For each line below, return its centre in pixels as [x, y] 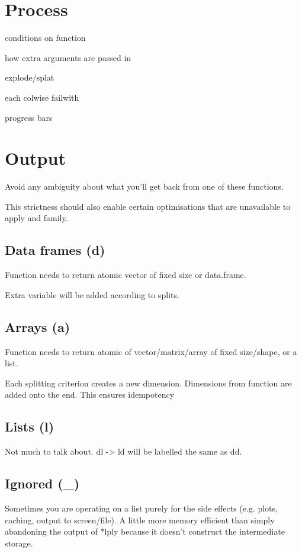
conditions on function [45, 38]
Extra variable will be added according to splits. [92, 294]
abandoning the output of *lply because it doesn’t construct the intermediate [145, 531]
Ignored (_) [42, 483]
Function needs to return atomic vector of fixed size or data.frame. [126, 275]
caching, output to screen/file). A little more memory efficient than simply [140, 520]
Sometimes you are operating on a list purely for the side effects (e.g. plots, [141, 508]
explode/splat [30, 77]
